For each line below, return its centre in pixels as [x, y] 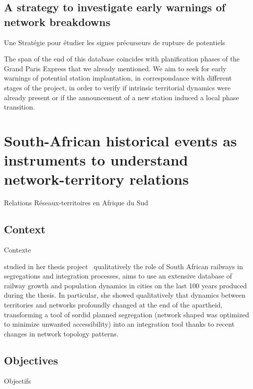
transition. [20, 107]
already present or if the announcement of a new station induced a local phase [122, 97]
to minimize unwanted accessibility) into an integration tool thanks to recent [119, 324]
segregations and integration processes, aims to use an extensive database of [118, 276]
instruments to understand [96, 160]
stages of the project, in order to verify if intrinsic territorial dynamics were [117, 87]
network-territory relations [96, 179]
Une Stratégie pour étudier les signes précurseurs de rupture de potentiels [115, 42]
